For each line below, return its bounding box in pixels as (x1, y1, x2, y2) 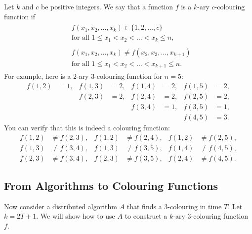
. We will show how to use (36, 211, 115, 221)
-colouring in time (168, 201, 222, 211)
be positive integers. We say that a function (41, 1, 173, 11)
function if (4, 11, 36, 21)
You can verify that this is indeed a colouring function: (4, 122, 170, 132)
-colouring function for (94, 71, 163, 81)
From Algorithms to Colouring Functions (4, 178, 218, 193)
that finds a (126, 201, 162, 211)
